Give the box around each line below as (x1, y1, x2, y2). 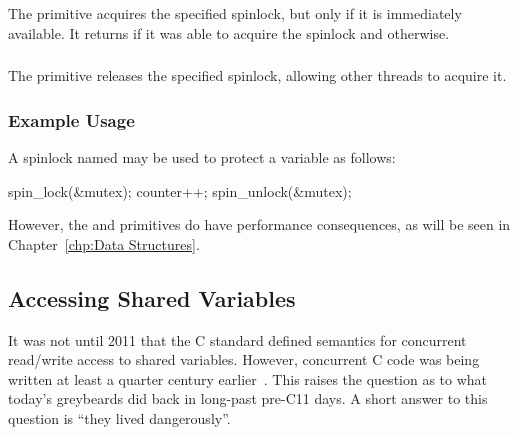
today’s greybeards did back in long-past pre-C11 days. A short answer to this (8, 388, 488, 409)
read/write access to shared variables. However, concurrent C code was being (8, 349, 480, 370)
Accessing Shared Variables (8, 282, 296, 313)
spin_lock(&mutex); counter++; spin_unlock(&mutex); (8, 180, 352, 201)
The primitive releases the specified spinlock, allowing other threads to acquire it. (8, 65, 507, 86)
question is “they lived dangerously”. (8, 407, 231, 428)
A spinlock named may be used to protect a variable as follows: (8, 146, 396, 167)
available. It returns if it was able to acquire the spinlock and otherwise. (8, 22, 450, 43)
